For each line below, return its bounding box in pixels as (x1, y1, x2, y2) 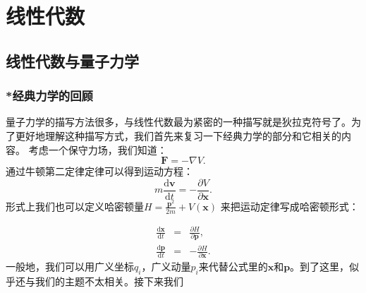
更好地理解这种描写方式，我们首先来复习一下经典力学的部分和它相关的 (15, 128, 341, 143)
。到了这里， (290, 259, 350, 274)
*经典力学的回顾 (6, 87, 93, 104)
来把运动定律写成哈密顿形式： (220, 198, 359, 213)
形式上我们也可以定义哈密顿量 (6, 198, 144, 213)
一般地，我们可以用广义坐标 (6, 259, 134, 274)
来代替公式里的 (198, 259, 268, 274)
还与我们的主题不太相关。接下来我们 (15, 274, 183, 289)
